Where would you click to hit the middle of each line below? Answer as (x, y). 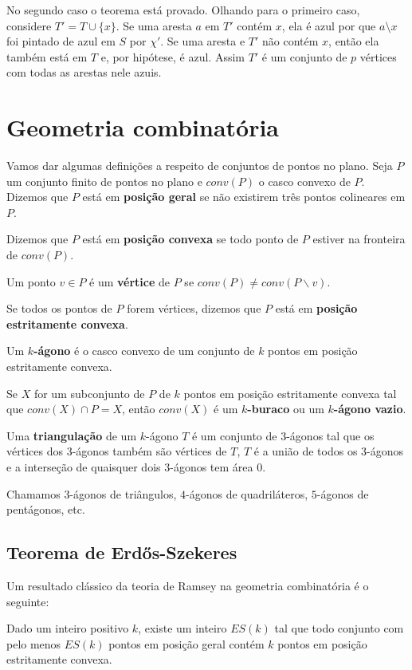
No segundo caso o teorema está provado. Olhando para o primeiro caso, (183, 10)
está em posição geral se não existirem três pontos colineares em (244, 197)
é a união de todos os (306, 451)
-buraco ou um (286, 409)
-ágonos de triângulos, (123, 493)
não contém (290, 41)
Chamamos (33, 493)
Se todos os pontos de (59, 308)
